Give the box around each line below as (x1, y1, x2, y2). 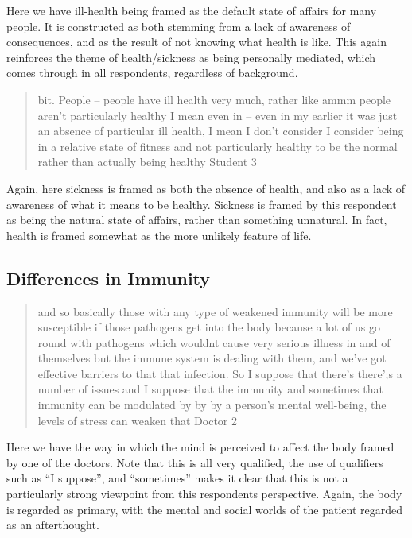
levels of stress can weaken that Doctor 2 (37, 412, 237, 428)
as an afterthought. (6, 517, 99, 533)
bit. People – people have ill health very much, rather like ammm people (37, 91, 391, 107)
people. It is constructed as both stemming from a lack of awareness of (6, 17, 351, 34)
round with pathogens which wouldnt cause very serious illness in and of (37, 334, 391, 350)
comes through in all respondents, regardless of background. (6, 64, 298, 81)
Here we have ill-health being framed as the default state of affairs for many (6, 2, 377, 18)
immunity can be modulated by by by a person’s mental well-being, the (37, 397, 387, 413)
